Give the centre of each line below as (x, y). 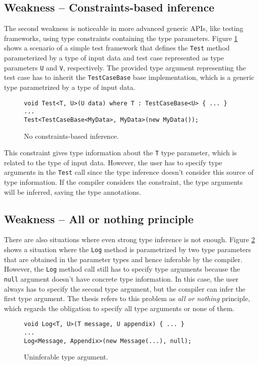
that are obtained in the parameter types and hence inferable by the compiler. (123, 259)
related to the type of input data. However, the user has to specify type (113, 162)
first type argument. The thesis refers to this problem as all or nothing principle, (127, 298)
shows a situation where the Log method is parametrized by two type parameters (128, 249)
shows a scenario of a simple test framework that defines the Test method (117, 48)
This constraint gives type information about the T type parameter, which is (121, 153)
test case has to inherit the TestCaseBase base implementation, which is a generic (129, 77)
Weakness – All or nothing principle (99, 218)
